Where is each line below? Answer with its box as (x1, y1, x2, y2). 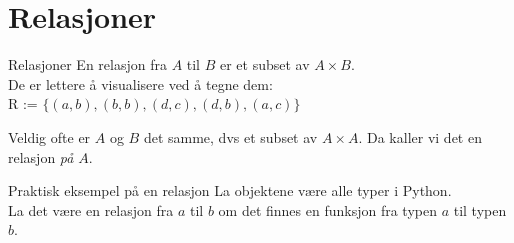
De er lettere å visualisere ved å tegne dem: (8, 73, 273, 94)
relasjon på (8, 146, 74, 167)
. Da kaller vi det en (358, 126, 482, 147)
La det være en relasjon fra (8, 199, 174, 220)
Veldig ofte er (8, 126, 91, 147)
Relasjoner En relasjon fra (8, 54, 167, 75)
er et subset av (219, 54, 310, 75)
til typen (453, 199, 507, 220)
